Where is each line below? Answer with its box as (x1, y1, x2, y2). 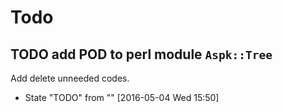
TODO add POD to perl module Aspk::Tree (10, 46, 273, 63)
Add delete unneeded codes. (10, 72, 130, 84)
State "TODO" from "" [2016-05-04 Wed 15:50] (24, 92, 220, 103)
